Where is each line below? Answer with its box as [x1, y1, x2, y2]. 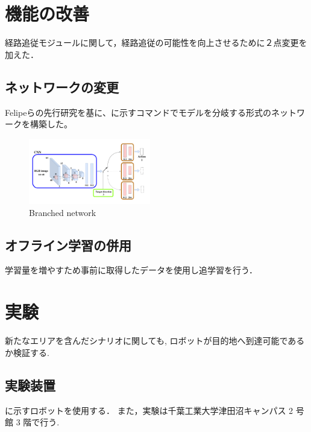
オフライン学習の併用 [5, 235, 131, 254]
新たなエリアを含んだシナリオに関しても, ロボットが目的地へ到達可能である [5, 334, 305, 347]
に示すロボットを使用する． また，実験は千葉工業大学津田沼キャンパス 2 [5, 404, 294, 416]
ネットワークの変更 [5, 77, 119, 96]
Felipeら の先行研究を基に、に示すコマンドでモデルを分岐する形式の [5, 106, 271, 118]
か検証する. [5, 346, 49, 358]
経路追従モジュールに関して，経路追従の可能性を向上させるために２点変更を [5, 36, 307, 49]
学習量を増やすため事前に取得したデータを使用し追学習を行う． [5, 264, 257, 276]
